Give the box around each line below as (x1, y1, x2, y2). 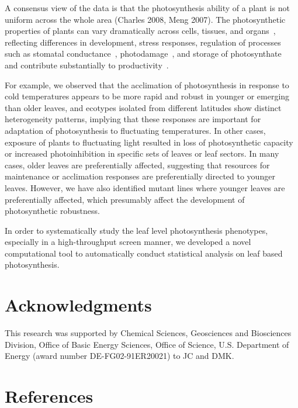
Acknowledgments (5, 293, 152, 317)
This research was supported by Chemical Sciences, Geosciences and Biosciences (5, 327, 292, 339)
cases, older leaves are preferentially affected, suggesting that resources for (5, 158, 270, 171)
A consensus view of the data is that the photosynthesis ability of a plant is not (5, 2, 290, 13)
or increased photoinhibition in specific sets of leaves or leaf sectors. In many (5, 147, 279, 160)
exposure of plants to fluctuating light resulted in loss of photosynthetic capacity (5, 136, 293, 148)
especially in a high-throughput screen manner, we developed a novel (5, 236, 251, 248)
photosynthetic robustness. (5, 205, 100, 217)
